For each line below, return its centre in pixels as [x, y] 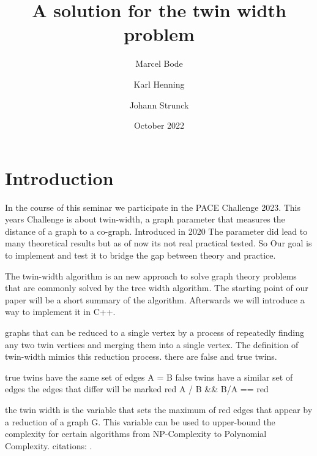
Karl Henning [159, 84]
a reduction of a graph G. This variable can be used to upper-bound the [140, 421]
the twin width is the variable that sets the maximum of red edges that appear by [159, 409]
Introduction [59, 177]
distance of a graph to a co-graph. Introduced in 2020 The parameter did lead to [156, 231]
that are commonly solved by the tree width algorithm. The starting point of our [157, 288]
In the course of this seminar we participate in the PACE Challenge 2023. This [153, 207]
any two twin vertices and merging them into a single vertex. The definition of [152, 344]
